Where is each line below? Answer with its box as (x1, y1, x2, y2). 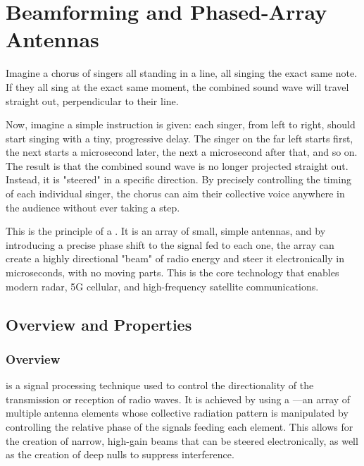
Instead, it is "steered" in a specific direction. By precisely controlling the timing (6, 172, 352, 187)
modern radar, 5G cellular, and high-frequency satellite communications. (6, 278, 319, 293)
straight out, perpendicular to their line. (6, 93, 179, 108)
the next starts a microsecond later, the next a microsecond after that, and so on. (6, 145, 358, 159)
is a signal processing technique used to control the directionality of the (6, 378, 314, 393)
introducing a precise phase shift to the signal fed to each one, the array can (6, 237, 334, 252)
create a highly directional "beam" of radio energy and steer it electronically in (6, 251, 344, 266)
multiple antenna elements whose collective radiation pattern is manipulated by (6, 405, 349, 420)
